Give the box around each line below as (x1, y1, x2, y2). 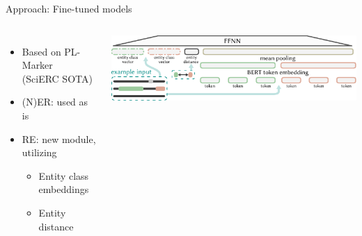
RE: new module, (22, 131, 96, 146)
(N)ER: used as (22, 94, 88, 109)
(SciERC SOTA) (22, 71, 93, 85)
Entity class (38, 168, 89, 183)
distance (38, 219, 74, 233)
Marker (22, 58, 53, 72)
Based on (22, 44, 61, 58)
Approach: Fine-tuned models (6, 1, 132, 15)
